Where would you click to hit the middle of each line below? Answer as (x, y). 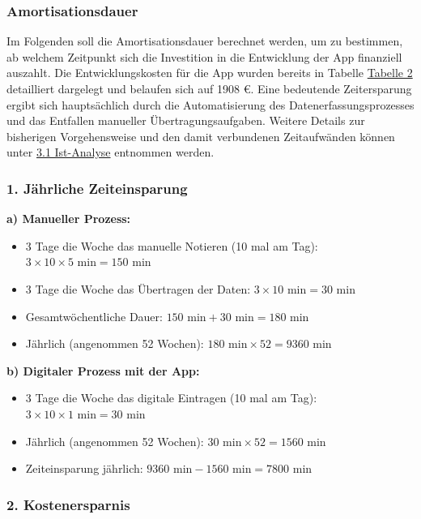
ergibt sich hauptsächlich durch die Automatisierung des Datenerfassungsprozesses (210, 104)
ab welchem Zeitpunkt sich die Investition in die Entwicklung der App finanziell (204, 56)
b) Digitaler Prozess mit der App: (103, 370)
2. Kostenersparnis (68, 504)
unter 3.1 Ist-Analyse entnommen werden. (111, 152)
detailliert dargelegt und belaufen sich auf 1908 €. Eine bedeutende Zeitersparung (209, 88)
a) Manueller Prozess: (69, 219)
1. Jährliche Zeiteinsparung (97, 188)
